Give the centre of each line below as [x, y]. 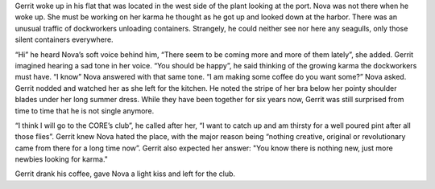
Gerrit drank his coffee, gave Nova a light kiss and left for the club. [125, 174]
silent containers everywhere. [64, 39]
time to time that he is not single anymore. [85, 111]
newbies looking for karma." [62, 159]
